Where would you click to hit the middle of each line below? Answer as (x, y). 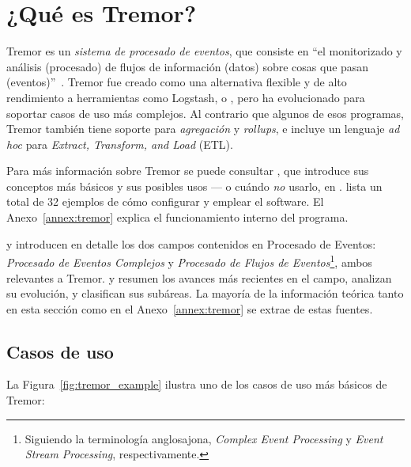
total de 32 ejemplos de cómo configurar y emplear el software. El (165, 201)
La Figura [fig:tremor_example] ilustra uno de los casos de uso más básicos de (197, 384)
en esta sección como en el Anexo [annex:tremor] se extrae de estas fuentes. (190, 308)
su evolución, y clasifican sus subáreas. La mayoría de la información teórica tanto (205, 293)
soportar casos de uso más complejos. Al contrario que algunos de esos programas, (205, 113)
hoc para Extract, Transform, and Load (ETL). (120, 144)
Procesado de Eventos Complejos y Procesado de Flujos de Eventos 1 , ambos (189, 261)
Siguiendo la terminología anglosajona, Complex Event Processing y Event (204, 438)
